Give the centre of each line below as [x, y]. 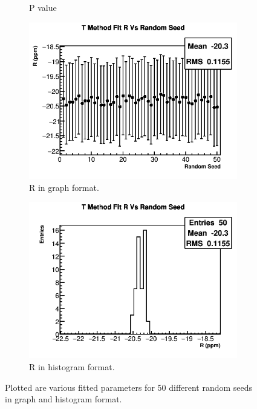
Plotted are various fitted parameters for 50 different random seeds [129, 387]
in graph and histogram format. [63, 399]
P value [43, 7]
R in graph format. [64, 187]
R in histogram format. [72, 367]
